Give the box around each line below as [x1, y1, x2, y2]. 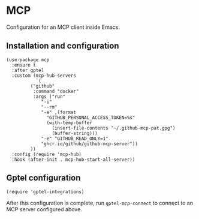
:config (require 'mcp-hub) [11, 151, 82, 157]
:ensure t [11, 62, 36, 68]
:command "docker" [32, 88, 79, 94]
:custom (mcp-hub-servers [11, 73, 77, 79]
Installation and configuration [6, 41, 119, 51]
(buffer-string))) [52, 130, 98, 136]
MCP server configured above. [6, 205, 82, 213]
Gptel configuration [6, 173, 81, 183]
